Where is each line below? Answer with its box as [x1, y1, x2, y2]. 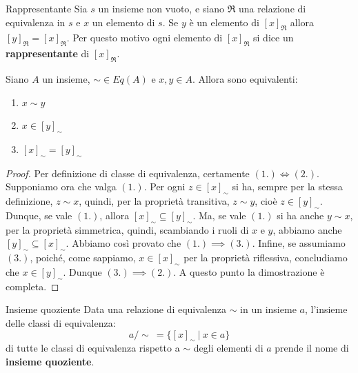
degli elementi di [193, 341, 263, 355]
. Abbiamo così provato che [66, 236, 181, 250]
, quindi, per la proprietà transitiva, [79, 194, 230, 208]
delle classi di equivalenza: [6, 315, 116, 330]
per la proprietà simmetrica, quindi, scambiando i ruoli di [6, 222, 249, 236]
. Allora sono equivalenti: [192, 71, 298, 85]
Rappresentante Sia [6, 1, 88, 15]
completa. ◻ [6, 279, 59, 293]
